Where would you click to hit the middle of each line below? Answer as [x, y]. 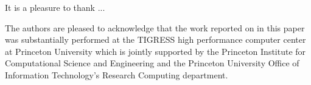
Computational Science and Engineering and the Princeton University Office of [152, 63]
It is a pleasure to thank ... [55, 7]
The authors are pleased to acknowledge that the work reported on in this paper [155, 27]
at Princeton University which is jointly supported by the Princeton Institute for [155, 51]
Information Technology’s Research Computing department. [117, 74]
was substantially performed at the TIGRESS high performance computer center [155, 39]
